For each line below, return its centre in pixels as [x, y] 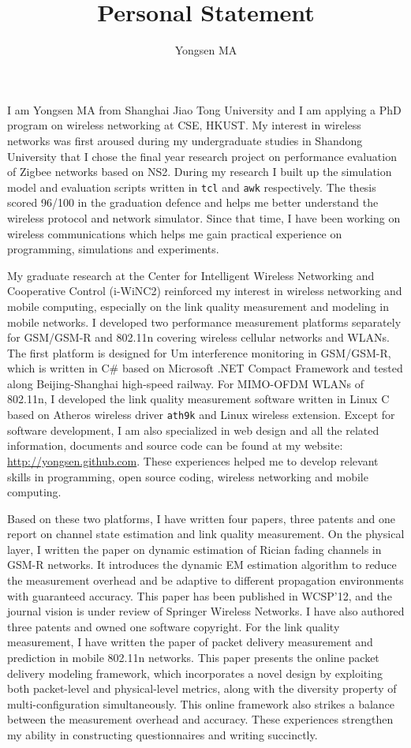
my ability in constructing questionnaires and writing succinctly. [163, 735]
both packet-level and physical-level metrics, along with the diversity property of [202, 688]
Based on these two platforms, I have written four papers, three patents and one [201, 518]
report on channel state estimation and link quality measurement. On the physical [206, 534]
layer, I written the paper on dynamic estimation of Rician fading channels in [194, 549]
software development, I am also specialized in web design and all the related [193, 430]
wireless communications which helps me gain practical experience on [175, 233]
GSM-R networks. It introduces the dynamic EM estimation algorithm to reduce [202, 565]
